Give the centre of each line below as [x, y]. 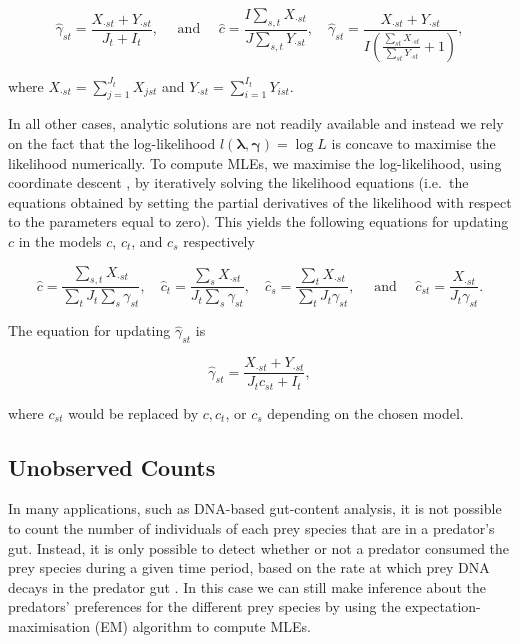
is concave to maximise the [413, 143]
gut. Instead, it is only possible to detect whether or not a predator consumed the [259, 547]
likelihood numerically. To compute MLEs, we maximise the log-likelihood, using [255, 162]
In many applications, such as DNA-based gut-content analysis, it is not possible [255, 508]
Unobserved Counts [112, 466]
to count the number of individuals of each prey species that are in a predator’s [251, 527]
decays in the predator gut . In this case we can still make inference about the [247, 586]
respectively [219, 241]
